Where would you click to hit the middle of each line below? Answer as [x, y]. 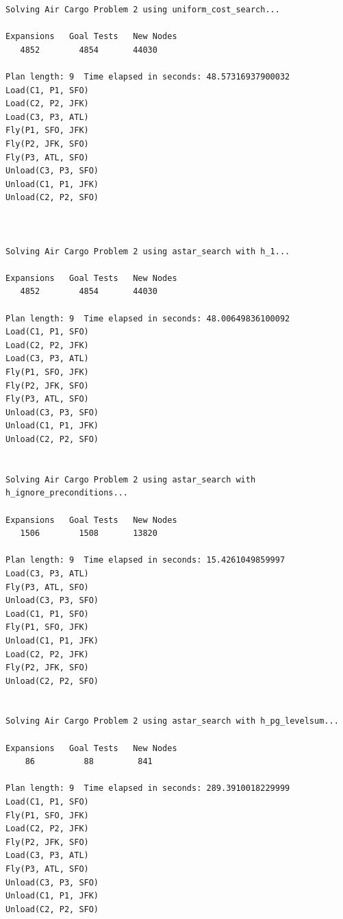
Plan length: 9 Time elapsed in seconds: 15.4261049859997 [145, 560]
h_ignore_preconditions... [67, 493]
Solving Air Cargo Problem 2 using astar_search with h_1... [148, 251]
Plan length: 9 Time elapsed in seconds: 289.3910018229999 [148, 788]
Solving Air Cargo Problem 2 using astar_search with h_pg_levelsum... [172, 721]
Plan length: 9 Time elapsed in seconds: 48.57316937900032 [148, 76]
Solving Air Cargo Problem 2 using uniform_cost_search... [143, 10]
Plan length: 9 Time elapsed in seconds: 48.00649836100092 [148, 318]
